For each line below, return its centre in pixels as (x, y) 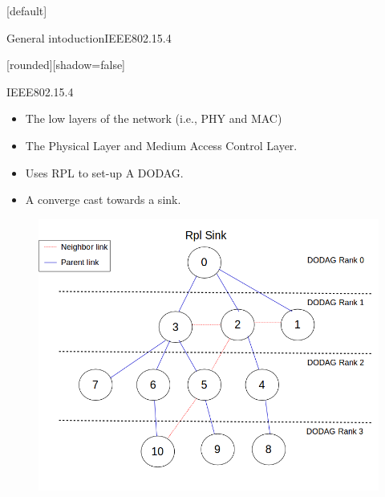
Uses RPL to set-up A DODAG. (104, 172)
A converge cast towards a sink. (103, 200)
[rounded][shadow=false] (66, 65)
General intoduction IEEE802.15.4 (89, 37)
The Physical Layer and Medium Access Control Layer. (161, 145)
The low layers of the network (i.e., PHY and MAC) (154, 118)
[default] (27, 10)
